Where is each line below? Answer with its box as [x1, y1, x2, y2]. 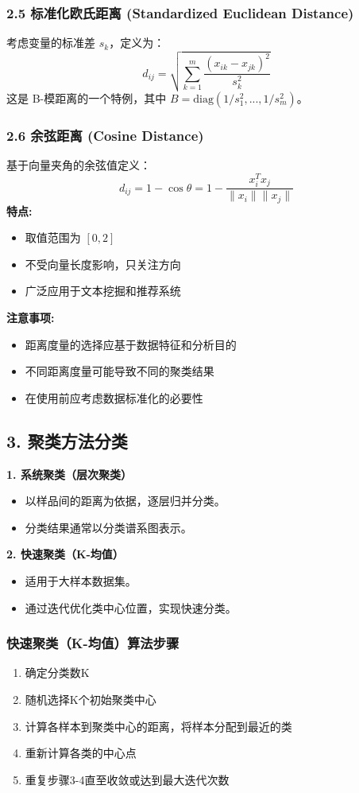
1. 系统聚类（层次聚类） [6, 465, 132, 482]
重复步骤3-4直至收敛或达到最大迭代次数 [25, 771, 230, 787]
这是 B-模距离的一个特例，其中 [6, 89, 167, 106]
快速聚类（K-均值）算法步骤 [6, 633, 179, 653]
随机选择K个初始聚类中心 [25, 690, 156, 707]
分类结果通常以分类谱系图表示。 [25, 519, 192, 535]
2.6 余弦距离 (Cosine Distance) [6, 125, 204, 145]
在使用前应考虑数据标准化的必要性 [25, 389, 203, 406]
